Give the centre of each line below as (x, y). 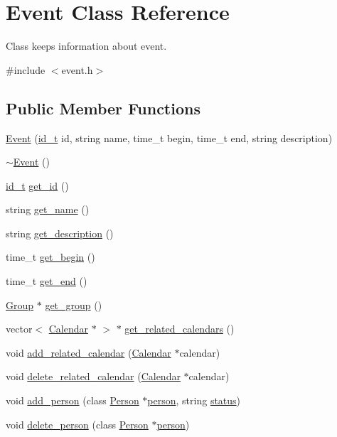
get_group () (74, 304)
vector (19, 329)
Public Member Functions (103, 108)
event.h (77, 69)
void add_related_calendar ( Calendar (89, 352)
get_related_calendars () (180, 329)
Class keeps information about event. (86, 46)
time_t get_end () (47, 281)
